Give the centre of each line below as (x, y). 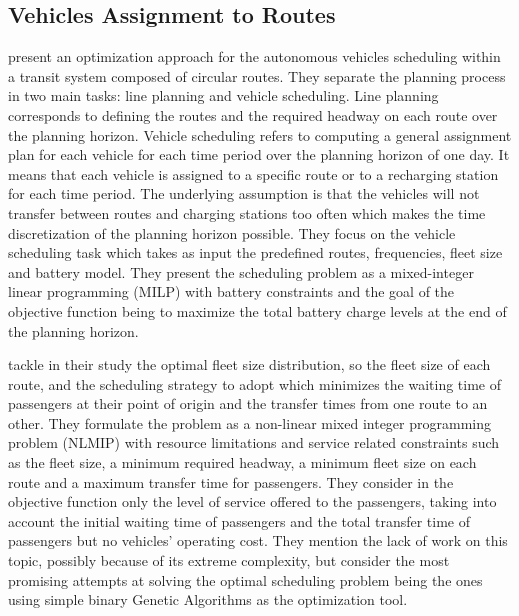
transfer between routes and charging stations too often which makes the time (247, 212)
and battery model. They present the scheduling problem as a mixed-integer (241, 271)
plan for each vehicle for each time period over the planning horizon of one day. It (259, 154)
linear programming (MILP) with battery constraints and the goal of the (231, 291)
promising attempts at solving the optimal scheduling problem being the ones (245, 579)
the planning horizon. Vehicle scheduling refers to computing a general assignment (260, 134)
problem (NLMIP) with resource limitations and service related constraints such (254, 442)
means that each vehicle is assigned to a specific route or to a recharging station (253, 173)
